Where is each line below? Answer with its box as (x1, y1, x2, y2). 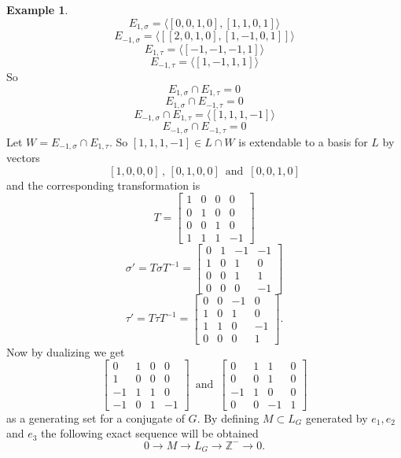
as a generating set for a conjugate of (6, 409, 185, 426)
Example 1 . (6, 2, 68, 17)
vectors (6, 150, 40, 166)
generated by (306, 409, 368, 426)
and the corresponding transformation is (6, 176, 200, 193)
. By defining (197, 409, 259, 426)
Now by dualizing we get (6, 343, 125, 360)
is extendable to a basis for (238, 133, 368, 150)
